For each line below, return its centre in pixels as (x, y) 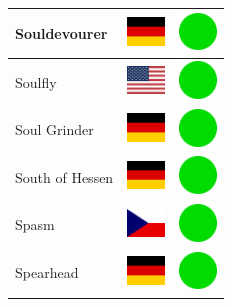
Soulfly (36, 81)
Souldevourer (61, 32)
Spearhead (47, 272)
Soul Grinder (54, 129)
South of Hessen (64, 176)
